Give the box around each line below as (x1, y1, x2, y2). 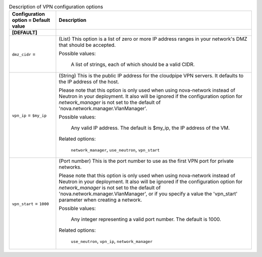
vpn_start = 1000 (12, 200, 49, 207)
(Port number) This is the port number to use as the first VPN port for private (59, 158, 234, 165)
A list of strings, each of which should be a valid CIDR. (71, 61, 195, 68)
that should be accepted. (59, 42, 116, 49)
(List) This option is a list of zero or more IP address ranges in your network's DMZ (59, 35, 247, 42)
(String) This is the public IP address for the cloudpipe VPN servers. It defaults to (59, 72, 244, 79)
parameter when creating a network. (59, 197, 143, 204)
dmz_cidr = (12, 51, 36, 58)
